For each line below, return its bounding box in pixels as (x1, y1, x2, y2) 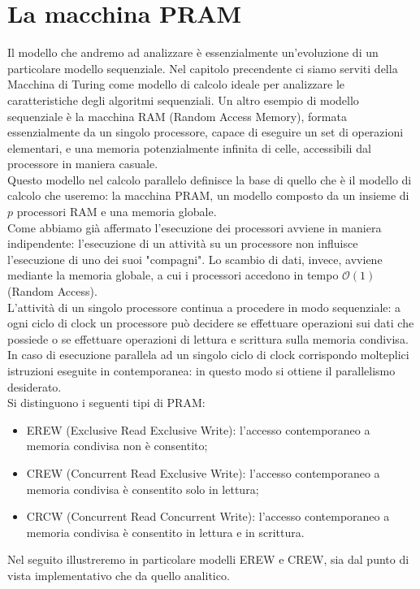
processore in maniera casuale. (7, 155, 158, 172)
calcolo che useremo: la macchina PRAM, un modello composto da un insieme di (7, 187, 409, 204)
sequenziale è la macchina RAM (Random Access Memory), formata (7, 107, 347, 124)
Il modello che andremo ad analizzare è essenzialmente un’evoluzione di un (7, 44, 379, 61)
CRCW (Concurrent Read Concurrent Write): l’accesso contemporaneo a (26, 508, 390, 525)
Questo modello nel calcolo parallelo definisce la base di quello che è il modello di (7, 171, 412, 188)
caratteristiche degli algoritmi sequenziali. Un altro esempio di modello (7, 91, 359, 108)
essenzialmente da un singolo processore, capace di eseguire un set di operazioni (7, 123, 404, 141)
